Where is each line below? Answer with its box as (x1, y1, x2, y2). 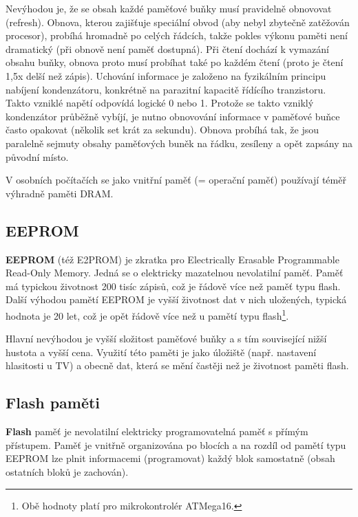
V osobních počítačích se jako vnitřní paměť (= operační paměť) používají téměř (6, 173, 346, 187)
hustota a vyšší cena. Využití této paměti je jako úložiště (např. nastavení (6, 344, 317, 359)
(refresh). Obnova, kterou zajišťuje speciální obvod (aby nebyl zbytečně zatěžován (6, 14, 350, 29)
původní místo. (6, 149, 69, 164)
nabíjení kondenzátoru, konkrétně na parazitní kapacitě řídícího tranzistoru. (6, 82, 326, 96)
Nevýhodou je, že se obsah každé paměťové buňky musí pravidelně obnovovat (6, 1, 332, 15)
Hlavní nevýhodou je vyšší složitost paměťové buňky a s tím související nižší (6, 331, 327, 346)
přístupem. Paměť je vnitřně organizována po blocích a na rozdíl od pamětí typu (6, 437, 346, 452)
